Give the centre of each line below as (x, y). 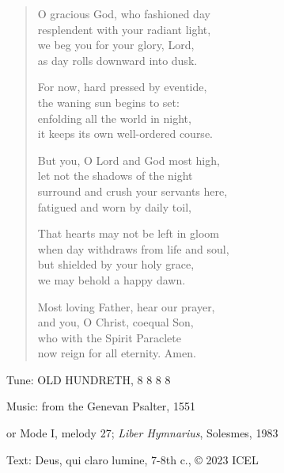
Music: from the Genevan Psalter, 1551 (101, 406)
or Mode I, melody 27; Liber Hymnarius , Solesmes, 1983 (142, 433)
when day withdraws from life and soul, (133, 248)
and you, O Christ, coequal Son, (115, 322)
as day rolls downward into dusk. (117, 60)
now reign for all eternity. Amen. (117, 353)
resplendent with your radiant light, (124, 29)
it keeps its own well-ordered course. (125, 134)
